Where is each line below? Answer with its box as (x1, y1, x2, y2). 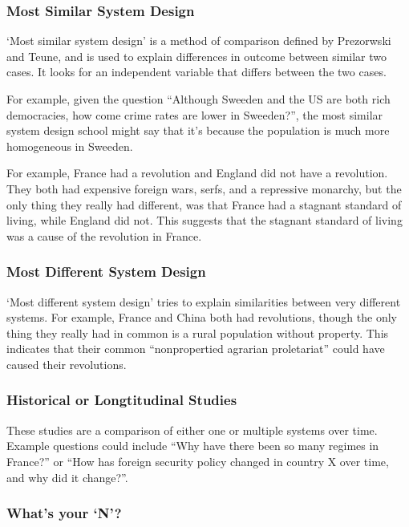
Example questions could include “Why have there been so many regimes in (6, 437, 379, 454)
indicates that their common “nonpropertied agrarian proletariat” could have (6, 340, 385, 357)
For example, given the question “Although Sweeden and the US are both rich (6, 91, 391, 107)
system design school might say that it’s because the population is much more (6, 122, 390, 139)
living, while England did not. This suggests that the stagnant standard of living (6, 212, 403, 229)
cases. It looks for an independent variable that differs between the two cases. (6, 63, 387, 80)
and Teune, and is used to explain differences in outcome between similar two (6, 47, 387, 64)
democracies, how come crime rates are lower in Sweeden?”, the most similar (6, 106, 383, 123)
